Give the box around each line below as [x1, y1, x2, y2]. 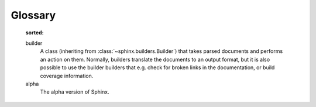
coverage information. [40, 72, 94, 79]
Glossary [11, 9, 56, 22]
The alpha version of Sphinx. [40, 88, 109, 95]
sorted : [25, 29, 44, 36]
